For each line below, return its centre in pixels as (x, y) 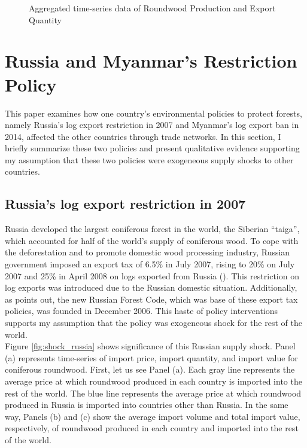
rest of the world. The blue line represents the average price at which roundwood (153, 393)
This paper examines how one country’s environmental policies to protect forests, (153, 113)
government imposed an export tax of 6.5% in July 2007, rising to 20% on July (150, 264)
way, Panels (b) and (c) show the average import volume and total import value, (153, 416)
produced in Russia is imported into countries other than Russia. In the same (147, 405)
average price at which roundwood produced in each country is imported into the (153, 381)
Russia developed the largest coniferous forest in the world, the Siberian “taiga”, (152, 229)
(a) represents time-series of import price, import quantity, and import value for (151, 357)
